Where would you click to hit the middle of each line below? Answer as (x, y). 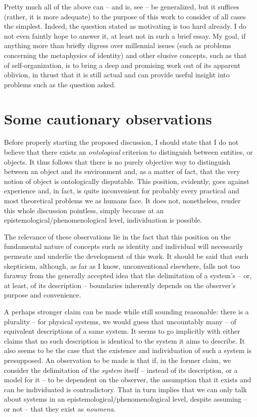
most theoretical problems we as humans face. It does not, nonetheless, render (122, 201)
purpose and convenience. (43, 295)
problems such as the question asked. (60, 84)
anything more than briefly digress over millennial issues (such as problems (118, 45)
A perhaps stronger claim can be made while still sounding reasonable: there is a (127, 311)
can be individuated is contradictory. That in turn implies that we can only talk (126, 389)
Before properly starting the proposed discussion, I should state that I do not (121, 142)
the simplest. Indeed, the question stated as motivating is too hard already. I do (125, 26)
